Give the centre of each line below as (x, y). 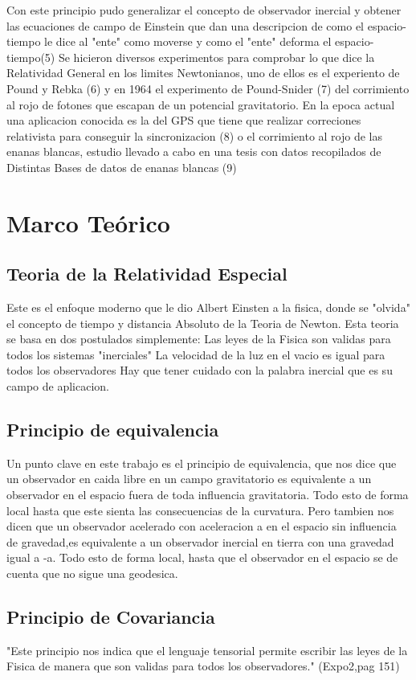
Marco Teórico (88, 222)
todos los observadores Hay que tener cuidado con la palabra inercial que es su (200, 370)
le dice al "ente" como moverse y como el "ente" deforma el (188, 41)
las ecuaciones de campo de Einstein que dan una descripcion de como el (186, 25)
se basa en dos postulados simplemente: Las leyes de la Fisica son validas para (199, 339)
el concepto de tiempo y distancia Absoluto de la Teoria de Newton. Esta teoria (203, 323)
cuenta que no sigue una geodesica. (92, 573)
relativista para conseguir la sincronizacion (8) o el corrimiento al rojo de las (195, 135)
